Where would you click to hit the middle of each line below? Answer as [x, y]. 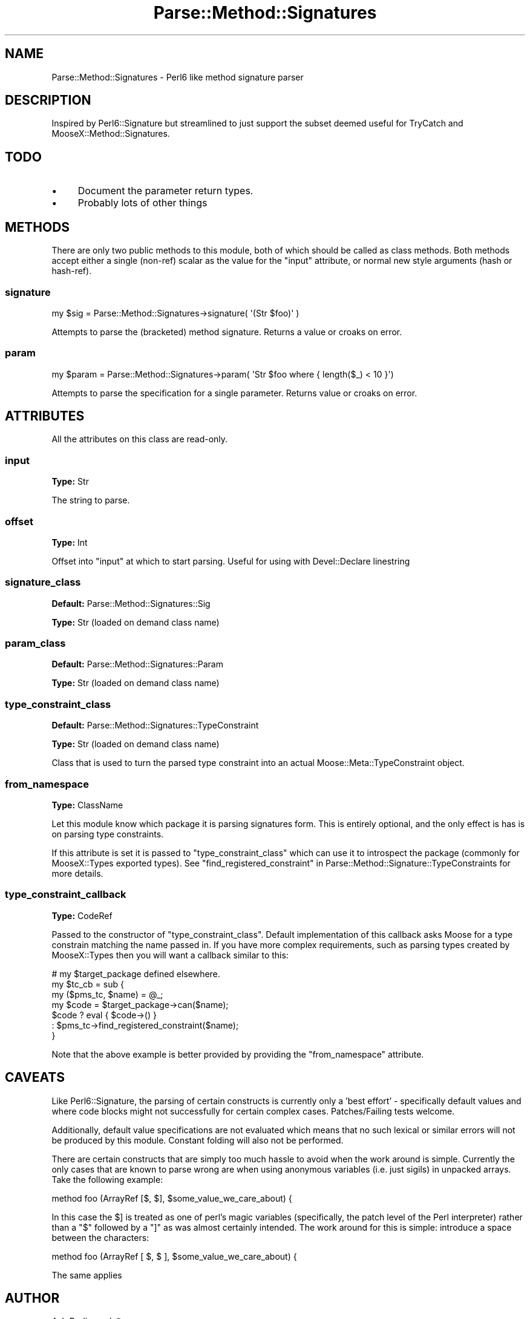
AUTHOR [32, 1298]
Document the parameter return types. [165, 191]
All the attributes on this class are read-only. [140, 439]
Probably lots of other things [142, 203]
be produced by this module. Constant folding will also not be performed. [198, 1140]
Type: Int [70, 542]
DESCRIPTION [48, 100]
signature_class [43, 582]
